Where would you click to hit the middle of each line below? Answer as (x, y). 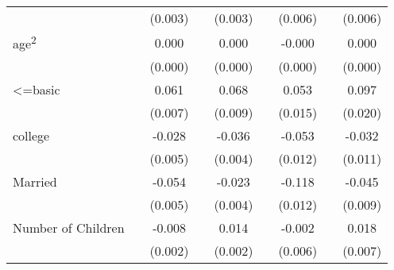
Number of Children (69, 228)
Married (35, 182)
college (31, 136)
